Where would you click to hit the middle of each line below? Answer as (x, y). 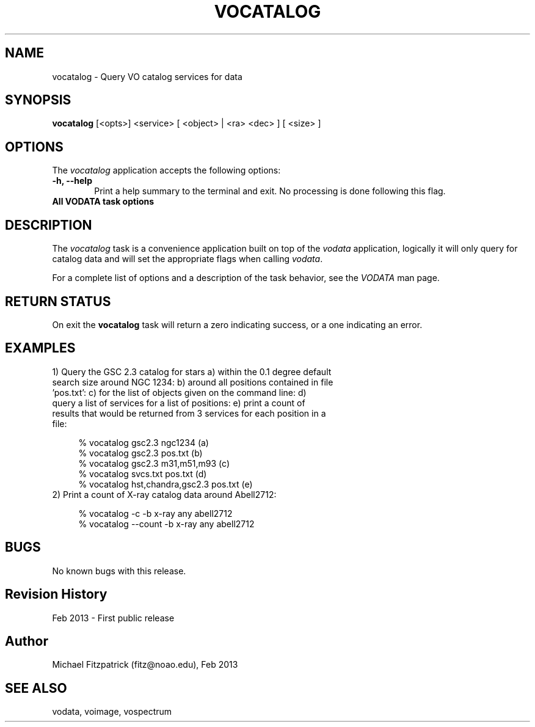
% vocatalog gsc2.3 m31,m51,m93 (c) (154, 463)
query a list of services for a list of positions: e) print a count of (179, 403)
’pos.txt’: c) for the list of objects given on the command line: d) (179, 392)
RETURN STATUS (58, 301)
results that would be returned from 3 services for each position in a (189, 413)
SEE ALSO (36, 688)
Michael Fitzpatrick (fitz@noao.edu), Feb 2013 (145, 665)
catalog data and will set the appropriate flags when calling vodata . (187, 259)
